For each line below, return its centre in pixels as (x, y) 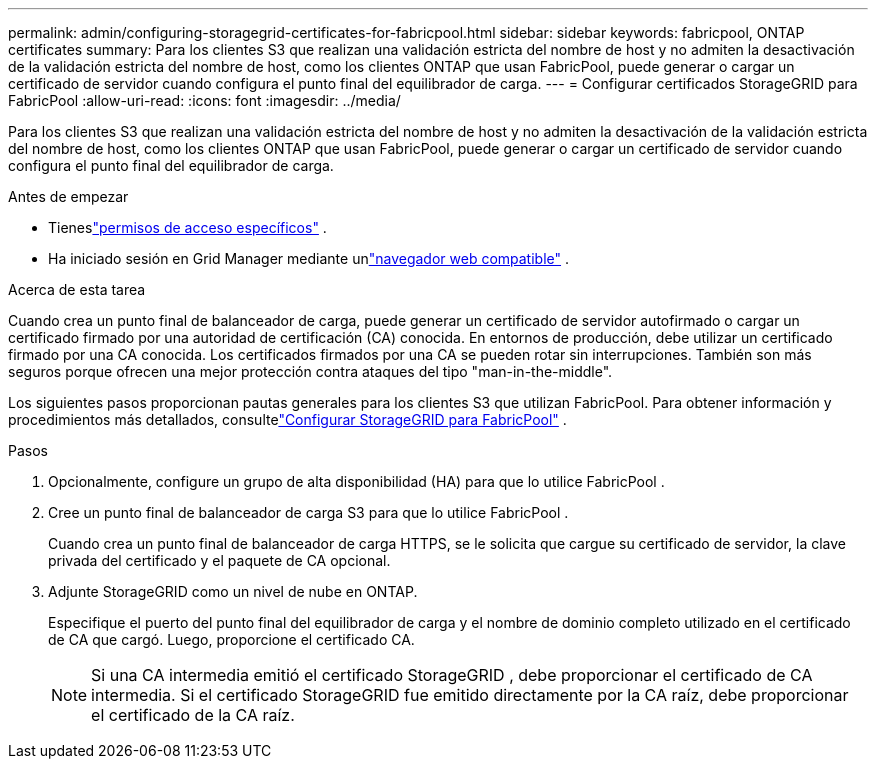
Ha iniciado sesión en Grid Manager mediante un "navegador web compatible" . (309, 258)
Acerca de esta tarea (77, 289)
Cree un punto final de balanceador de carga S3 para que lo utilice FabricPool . (308, 512)
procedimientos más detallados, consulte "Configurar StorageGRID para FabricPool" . (287, 419)
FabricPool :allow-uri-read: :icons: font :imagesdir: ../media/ (204, 100)
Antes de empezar (68, 196)
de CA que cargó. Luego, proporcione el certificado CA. (231, 639)
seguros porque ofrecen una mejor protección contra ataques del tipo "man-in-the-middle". (310, 371)
